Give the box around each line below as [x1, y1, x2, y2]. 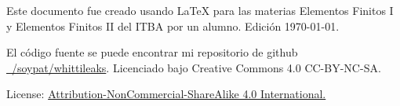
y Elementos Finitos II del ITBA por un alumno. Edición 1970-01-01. [6, 17, 340, 34]
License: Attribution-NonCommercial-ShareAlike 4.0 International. [6, 86, 326, 102]
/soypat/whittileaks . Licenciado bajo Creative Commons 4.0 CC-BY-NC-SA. [11, 59, 381, 75]
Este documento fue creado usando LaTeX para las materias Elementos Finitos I [6, 2, 394, 18]
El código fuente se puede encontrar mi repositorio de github [6, 44, 298, 60]
